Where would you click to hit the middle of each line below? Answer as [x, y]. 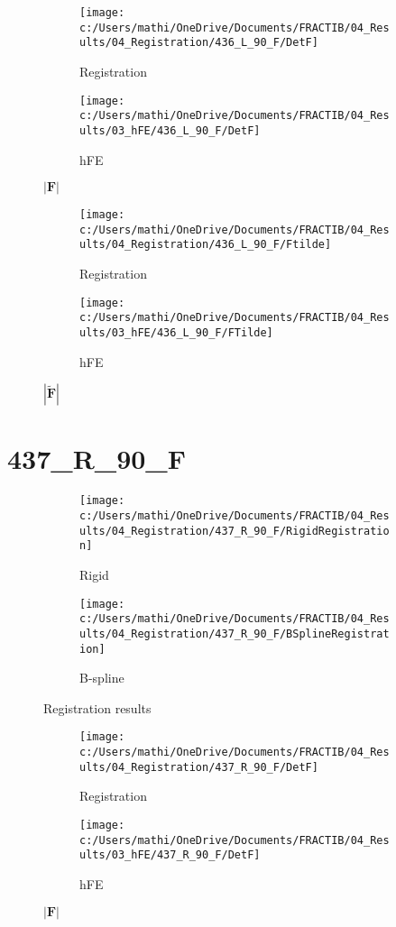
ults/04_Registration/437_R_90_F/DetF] [199, 767]
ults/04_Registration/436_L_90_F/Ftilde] [206, 245]
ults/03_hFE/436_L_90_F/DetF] [170, 130]
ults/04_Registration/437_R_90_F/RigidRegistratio [235, 531]
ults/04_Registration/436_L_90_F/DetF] [199, 43]
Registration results [97, 707]
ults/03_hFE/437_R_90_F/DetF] [170, 855]
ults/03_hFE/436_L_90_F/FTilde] [176, 333]
